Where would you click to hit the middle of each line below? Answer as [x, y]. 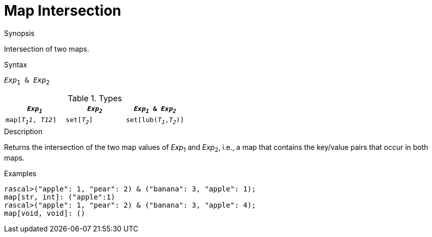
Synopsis [19, 33]
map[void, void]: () [45, 213]
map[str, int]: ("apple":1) [60, 197]
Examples [20, 173]
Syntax [16, 64]
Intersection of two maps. [47, 49]
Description [23, 131]
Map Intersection [63, 11]
